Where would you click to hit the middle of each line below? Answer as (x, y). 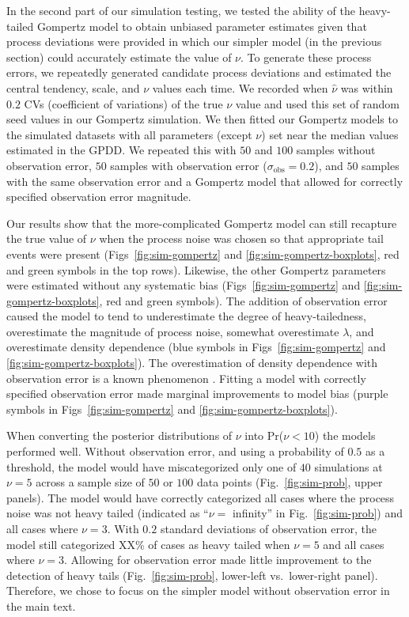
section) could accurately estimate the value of (119, 57)
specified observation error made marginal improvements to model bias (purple (197, 394)
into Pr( (264, 435)
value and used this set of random (318, 103)
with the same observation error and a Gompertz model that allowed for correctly (205, 181)
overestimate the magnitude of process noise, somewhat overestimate (173, 331)
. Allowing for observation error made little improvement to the (218, 560)
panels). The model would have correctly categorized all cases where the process (201, 497)
